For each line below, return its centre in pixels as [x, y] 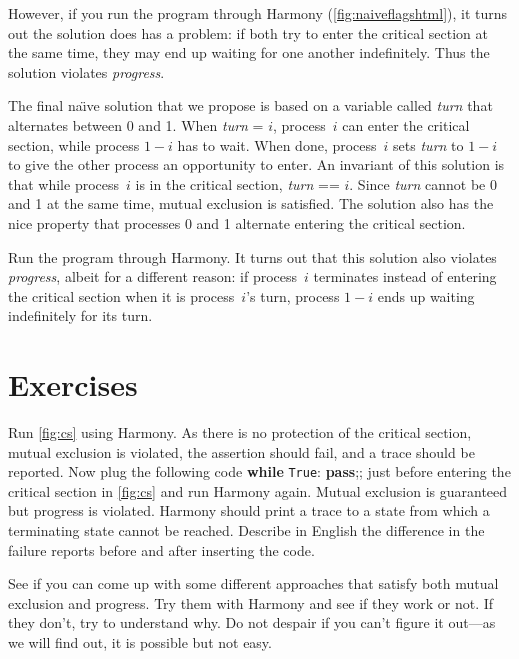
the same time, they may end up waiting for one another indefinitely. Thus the [249, 52]
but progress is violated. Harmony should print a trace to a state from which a [249, 510]
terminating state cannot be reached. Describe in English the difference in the [246, 530]
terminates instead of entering [405, 276]
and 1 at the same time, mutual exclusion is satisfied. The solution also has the [251, 203]
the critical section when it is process [121, 295]
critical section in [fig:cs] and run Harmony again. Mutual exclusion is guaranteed [258, 490]
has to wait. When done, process [277, 144]
